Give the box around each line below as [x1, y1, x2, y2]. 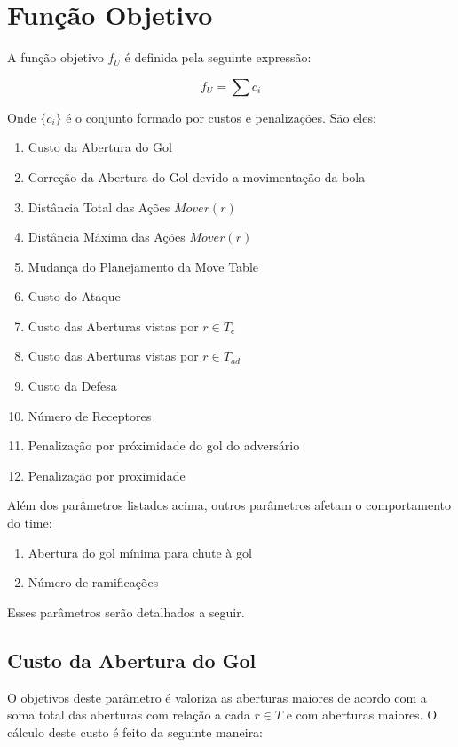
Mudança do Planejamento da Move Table [28, 257, 259, 275]
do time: [7, 513, 52, 532]
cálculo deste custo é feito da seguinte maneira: [7, 722, 264, 741]
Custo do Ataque [28, 287, 121, 306]
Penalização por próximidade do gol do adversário [28, 436, 300, 455]
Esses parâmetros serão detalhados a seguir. [7, 602, 245, 621]
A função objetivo [7, 48, 104, 67]
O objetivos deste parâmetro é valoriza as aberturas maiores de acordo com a [7, 687, 427, 706]
